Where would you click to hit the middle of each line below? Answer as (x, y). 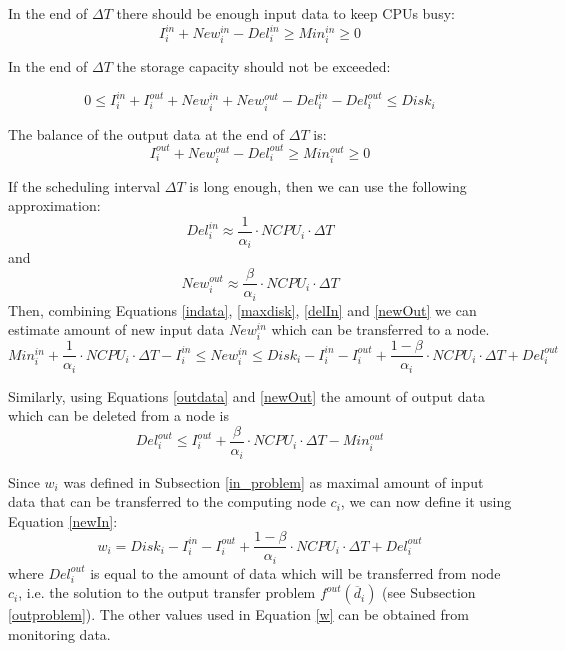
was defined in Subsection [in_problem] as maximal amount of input (273, 481)
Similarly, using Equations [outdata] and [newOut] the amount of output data (246, 395)
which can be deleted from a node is (118, 415)
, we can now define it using (426, 501)
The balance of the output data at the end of (146, 133)
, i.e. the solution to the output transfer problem (167, 592)
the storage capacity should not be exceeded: (253, 66)
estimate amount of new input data (116, 329)
